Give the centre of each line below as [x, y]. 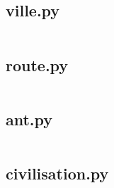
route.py [37, 64]
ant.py [29, 119]
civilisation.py [57, 173]
